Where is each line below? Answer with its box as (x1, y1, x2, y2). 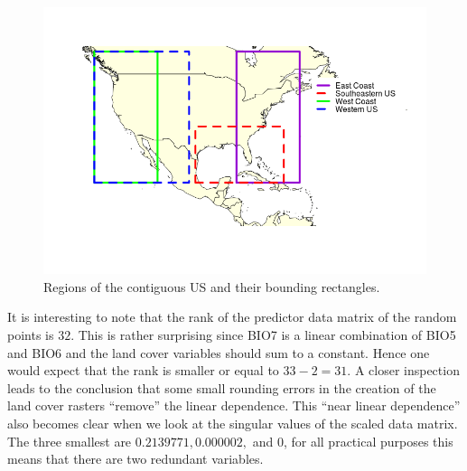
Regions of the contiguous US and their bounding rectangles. (43, 277, 380, 296)
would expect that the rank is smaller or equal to (7, 361, 279, 380)
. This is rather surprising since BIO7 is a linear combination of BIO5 (70, 325, 456, 344)
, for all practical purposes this (283, 431, 453, 450)
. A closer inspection (347, 361, 460, 380)
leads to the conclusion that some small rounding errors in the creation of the (7, 378, 436, 397)
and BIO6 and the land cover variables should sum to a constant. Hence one (7, 343, 430, 362)
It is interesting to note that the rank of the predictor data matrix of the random (7, 307, 457, 326)
